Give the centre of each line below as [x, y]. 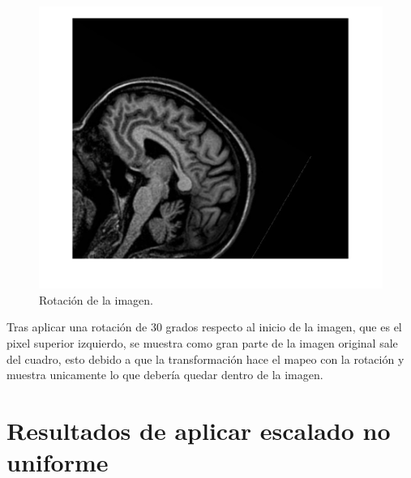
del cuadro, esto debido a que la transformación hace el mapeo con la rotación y [205, 358]
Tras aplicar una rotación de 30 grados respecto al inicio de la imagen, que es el [204, 327]
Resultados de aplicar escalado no [199, 430]
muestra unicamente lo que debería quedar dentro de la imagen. [165, 375]
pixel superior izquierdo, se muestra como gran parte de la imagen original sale [202, 342]
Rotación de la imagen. [96, 299]
